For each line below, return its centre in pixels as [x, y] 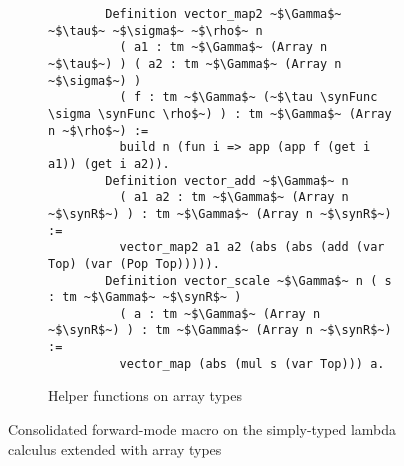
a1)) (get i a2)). [109, 163]
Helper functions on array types [145, 395]
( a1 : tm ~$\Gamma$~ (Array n [223, 47]
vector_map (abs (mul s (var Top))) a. [252, 363]
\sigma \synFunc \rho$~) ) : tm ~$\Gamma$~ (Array [220, 113]
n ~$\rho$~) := [98, 130]
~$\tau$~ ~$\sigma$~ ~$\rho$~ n [155, 30]
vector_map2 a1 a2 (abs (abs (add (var [252, 247]
